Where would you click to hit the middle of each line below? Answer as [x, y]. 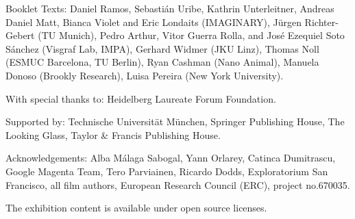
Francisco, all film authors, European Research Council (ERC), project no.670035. [178, 184]
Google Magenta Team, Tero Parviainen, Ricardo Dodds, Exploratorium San [167, 171]
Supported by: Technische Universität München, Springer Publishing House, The [175, 121]
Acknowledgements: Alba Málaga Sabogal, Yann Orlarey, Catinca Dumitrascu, [171, 158]
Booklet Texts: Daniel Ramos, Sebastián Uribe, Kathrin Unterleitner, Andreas [170, 8]
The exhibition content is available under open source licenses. [136, 208]
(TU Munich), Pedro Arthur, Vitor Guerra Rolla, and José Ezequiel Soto [191, 35]
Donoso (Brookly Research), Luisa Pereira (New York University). [145, 75]
